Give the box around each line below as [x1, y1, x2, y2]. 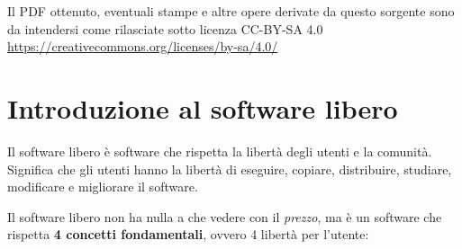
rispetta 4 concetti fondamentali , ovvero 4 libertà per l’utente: [7, 225, 369, 244]
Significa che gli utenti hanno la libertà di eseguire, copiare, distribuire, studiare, [7, 159, 452, 178]
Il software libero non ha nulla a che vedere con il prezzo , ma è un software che [7, 207, 442, 226]
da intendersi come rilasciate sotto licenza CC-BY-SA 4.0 [7, 19, 323, 38]
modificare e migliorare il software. [7, 177, 198, 196]
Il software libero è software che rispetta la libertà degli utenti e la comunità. [7, 141, 432, 160]
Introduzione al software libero [7, 89, 398, 126]
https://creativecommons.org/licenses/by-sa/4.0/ [7, 37, 278, 56]
